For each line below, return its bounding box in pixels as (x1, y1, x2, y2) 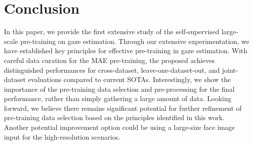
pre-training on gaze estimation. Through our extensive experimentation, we (20, 36, 250, 46)
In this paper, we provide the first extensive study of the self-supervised (4, 26, 219, 37)
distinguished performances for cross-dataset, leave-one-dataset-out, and (4, 64, 220, 75)
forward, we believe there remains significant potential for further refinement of (4, 103, 242, 113)
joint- (222, 64, 238, 75)
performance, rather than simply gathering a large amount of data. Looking (4, 93, 231, 104)
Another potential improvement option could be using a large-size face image (4, 122, 235, 132)
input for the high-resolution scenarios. (4, 131, 121, 142)
